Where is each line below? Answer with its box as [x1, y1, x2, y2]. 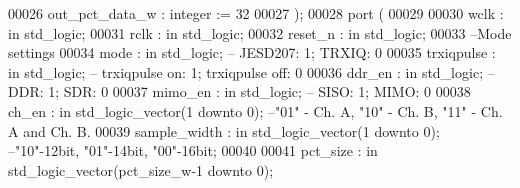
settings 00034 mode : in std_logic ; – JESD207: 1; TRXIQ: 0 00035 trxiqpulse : [8, 42, 496, 63]
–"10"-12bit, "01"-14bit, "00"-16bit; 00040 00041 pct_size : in [8, 140, 378, 161]
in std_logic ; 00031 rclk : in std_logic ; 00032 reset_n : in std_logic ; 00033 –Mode [8, 22, 512, 43]
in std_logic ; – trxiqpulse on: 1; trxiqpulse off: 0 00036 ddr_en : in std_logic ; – [8, 61, 495, 82]
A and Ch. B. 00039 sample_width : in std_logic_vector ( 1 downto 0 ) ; [8, 120, 440, 141]
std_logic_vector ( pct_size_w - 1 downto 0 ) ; [8, 159, 274, 180]
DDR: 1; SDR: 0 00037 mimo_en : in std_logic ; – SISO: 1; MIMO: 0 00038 [8, 81, 471, 102]
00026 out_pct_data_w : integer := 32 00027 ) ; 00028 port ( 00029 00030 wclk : [8, 3, 504, 23]
